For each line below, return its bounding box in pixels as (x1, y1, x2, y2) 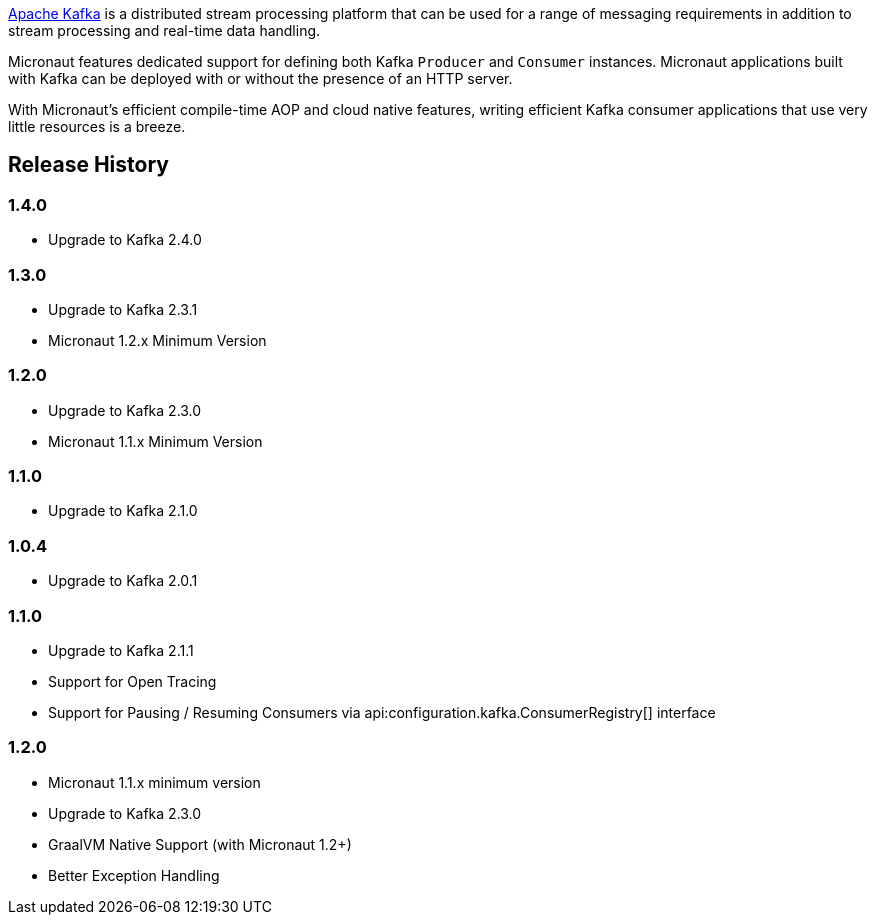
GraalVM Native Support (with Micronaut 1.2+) (48, 835, 352, 853)
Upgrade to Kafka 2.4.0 (48, 231, 202, 249)
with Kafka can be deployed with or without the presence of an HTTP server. (8, 70, 513, 87)
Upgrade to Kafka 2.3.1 (48, 300, 198, 318)
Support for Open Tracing (48, 672, 217, 690)
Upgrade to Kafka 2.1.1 (48, 641, 194, 659)
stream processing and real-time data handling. (8, 22, 321, 39)
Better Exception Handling (48, 866, 220, 884)
